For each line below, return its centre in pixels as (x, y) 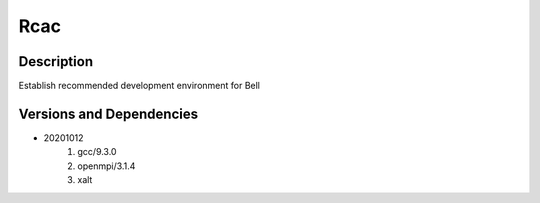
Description (56, 61)
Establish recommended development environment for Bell (139, 86)
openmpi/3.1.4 (106, 166)
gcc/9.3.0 (97, 152)
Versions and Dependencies (108, 113)
